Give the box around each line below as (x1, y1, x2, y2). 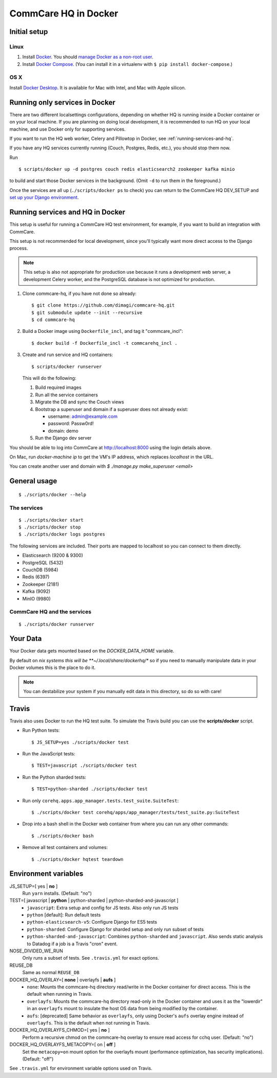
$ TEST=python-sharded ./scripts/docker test (31, 786, 148, 792)
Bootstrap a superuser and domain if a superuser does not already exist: (35, 406, 188, 412)
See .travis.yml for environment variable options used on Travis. (9, 1065, 152, 1071)
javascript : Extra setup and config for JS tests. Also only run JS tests (27, 905, 179, 911)
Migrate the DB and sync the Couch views (35, 399, 124, 405)
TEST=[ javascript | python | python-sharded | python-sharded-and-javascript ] (9, 897, 179, 904)
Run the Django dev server (35, 435, 92, 441)
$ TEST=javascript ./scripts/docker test (31, 763, 137, 769)
